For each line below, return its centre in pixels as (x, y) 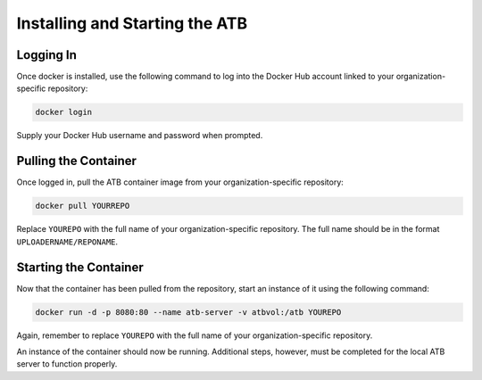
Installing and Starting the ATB (132, 23)
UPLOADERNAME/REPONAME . (67, 242)
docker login (64, 112)
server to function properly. (67, 364)
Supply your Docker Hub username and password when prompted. (140, 136)
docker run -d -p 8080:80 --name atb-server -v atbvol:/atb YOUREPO (188, 312)
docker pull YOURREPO (83, 206)
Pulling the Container (77, 161)
